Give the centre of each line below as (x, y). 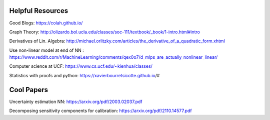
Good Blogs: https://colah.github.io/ (46, 23)
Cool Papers (29, 90)
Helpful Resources (39, 11)
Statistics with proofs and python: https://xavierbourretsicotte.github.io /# (84, 75)
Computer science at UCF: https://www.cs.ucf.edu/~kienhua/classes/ (81, 66)
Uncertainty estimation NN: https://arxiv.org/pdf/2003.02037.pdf (76, 102)
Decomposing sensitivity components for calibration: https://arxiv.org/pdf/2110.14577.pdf (100, 111)
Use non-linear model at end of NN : (47, 50)
